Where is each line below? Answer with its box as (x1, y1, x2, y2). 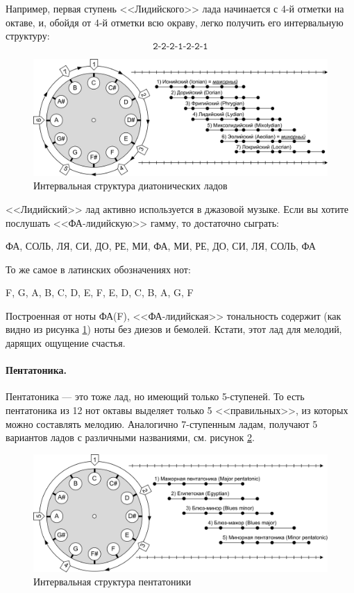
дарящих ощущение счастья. (6, 336, 126, 350)
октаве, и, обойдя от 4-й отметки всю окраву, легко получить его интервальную (6, 15, 344, 29)
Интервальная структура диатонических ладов (33, 178, 228, 193)
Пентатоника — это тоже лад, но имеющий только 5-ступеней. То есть (6, 389, 305, 404)
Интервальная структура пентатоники (33, 574, 192, 589)
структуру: (6, 28, 50, 43)
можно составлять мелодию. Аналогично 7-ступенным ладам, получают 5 (6, 416, 318, 431)
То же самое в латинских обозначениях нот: (6, 261, 191, 276)
